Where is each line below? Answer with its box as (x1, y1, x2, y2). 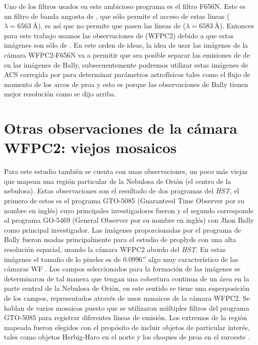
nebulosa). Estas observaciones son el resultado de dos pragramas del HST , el (4, 185, 239, 196)
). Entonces (219, 20, 254, 31)
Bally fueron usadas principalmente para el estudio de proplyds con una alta (4, 234, 236, 245)
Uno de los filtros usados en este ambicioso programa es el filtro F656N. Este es (4, 1, 246, 11)
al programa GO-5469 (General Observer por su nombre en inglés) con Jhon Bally (4, 215, 254, 225)
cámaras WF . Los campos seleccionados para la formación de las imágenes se (4, 263, 241, 274)
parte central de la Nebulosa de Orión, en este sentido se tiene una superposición (4, 283, 250, 293)
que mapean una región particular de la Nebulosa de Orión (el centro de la (4, 175, 231, 186)
